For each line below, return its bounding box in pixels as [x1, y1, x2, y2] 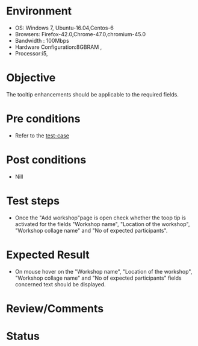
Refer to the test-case [14, 131, 69, 139]
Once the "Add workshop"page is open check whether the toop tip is [14, 214, 187, 221]
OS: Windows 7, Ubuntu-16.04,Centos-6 [14, 24, 114, 31]
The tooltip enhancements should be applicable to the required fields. [6, 90, 179, 98]
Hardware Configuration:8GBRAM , [14, 43, 102, 51]
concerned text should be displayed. [14, 280, 107, 288]
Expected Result [6, 248, 90, 262]
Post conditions [6, 153, 87, 166]
